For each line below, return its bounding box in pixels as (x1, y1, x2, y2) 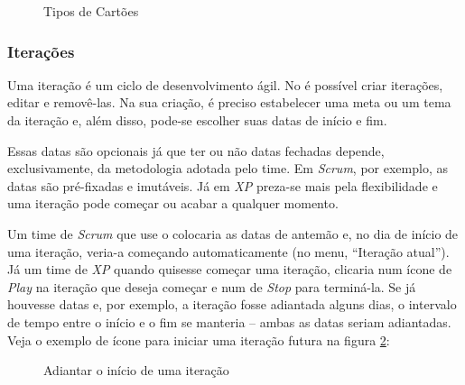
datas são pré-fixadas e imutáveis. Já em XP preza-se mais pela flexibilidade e (7, 176, 438, 195)
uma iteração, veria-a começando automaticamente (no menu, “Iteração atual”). (7, 242, 450, 261)
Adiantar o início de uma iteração (43, 361, 229, 380)
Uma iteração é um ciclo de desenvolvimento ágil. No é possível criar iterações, (7, 75, 443, 94)
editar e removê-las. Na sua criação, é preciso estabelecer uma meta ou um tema (7, 93, 451, 112)
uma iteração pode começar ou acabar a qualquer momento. (7, 194, 339, 213)
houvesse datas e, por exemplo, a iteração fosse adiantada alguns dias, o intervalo (7, 295, 457, 314)
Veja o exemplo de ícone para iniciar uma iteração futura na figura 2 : (7, 330, 390, 349)
